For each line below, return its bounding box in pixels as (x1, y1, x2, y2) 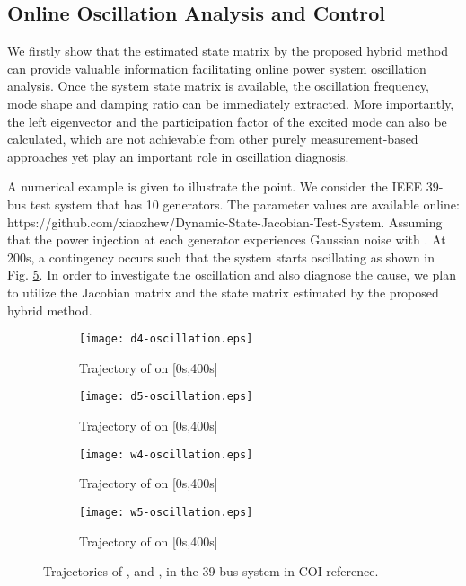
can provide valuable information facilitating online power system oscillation (7, 58, 426, 77)
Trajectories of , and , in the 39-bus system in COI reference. (43, 562, 379, 581)
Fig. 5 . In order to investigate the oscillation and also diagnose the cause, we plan (7, 265, 456, 284)
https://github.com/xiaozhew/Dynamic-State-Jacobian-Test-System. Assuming (7, 212, 443, 231)
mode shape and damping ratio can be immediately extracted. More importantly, (7, 93, 454, 112)
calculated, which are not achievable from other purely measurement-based (7, 129, 418, 148)
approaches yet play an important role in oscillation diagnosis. (7, 146, 349, 165)
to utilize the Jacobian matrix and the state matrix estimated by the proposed (7, 282, 439, 301)
